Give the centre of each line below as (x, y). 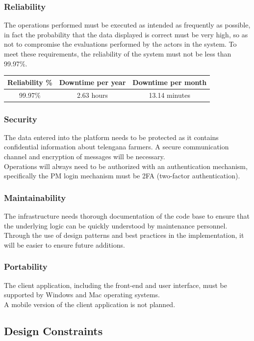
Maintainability (35, 197)
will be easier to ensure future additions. (64, 244)
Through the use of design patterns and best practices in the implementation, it (124, 235)
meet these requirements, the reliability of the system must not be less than (118, 54)
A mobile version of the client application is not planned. (90, 304)
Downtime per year (92, 82)
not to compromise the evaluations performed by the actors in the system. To (120, 44)
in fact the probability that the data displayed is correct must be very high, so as (126, 34)
